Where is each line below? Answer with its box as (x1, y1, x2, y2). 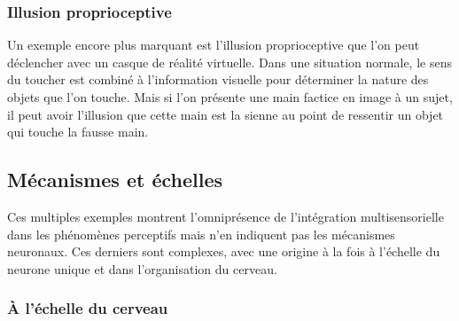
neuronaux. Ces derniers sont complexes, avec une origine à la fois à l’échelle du (7, 242, 440, 261)
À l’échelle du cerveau (7, 297, 168, 319)
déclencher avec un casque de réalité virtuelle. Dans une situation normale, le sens (7, 52, 452, 71)
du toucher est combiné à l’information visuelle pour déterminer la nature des (7, 70, 429, 89)
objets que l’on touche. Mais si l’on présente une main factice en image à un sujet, (7, 88, 453, 106)
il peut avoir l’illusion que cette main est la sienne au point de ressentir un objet (7, 105, 444, 123)
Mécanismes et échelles (7, 166, 222, 193)
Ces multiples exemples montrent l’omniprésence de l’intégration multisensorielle (7, 207, 444, 225)
